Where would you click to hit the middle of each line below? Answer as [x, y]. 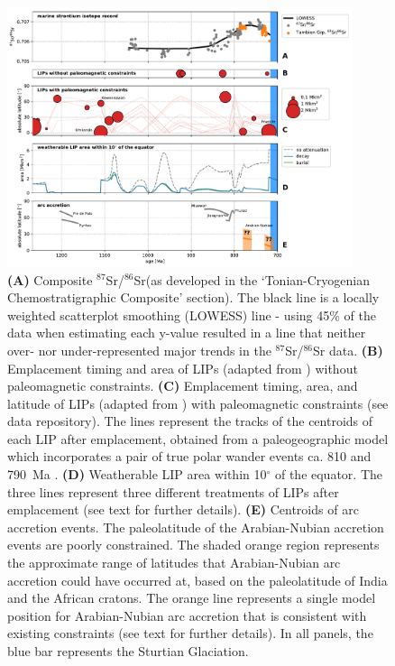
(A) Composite [50, 279]
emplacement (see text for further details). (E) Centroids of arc [183, 509]
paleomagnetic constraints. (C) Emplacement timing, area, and [183, 386]
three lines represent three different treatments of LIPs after [173, 491]
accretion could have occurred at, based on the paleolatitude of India [197, 580]
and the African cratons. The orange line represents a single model [192, 598]
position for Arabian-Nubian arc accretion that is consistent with [187, 615]
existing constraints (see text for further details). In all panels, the [190, 633]
